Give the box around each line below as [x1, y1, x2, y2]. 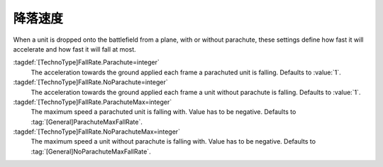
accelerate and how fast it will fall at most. [13, 45, 136, 53]
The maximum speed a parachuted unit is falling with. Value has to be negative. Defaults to [30, 108, 296, 116]
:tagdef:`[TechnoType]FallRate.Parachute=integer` [13, 58, 160, 67]
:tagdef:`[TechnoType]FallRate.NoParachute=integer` [13, 78, 168, 86]
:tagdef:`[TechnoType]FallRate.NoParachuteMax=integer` [13, 127, 181, 136]
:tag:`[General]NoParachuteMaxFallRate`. [30, 147, 152, 156]
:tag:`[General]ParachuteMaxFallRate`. [30, 117, 143, 126]
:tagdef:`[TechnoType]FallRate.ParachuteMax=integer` [13, 98, 172, 106]
